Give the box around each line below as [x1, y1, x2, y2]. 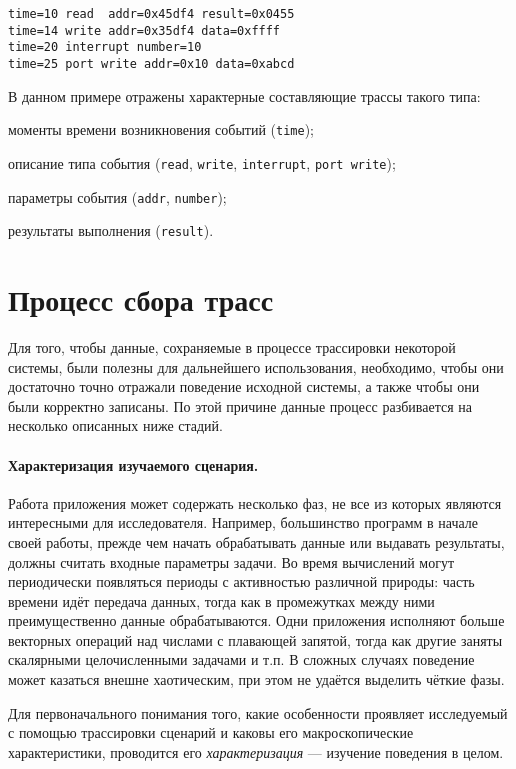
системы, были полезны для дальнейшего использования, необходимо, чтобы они [8, 356, 504, 377]
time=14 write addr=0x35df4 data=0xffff [8, 23, 281, 38]
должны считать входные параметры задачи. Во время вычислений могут [8, 551, 455, 572]
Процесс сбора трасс [8, 279, 274, 320]
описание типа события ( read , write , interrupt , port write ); [8, 152, 396, 173]
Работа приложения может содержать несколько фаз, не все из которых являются [8, 492, 502, 513]
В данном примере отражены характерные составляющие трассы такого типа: [8, 85, 481, 106]
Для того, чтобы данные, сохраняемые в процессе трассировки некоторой [8, 336, 456, 357]
